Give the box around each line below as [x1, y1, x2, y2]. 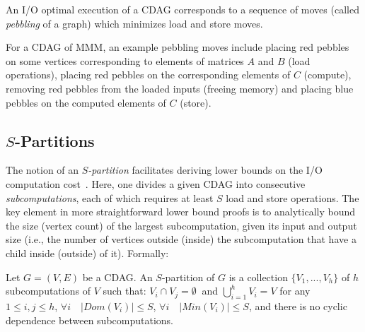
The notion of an [6, 162, 79, 177]
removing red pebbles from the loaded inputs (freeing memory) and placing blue [6, 81, 354, 95]
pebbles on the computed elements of [6, 95, 166, 109]
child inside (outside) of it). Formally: [6, 245, 169, 260]
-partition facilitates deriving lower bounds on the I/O [88, 162, 323, 177]
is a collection [228, 269, 288, 284]
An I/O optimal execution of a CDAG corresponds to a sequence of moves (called [6, 2, 359, 16]
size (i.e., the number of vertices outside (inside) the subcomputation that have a [6, 232, 357, 247]
